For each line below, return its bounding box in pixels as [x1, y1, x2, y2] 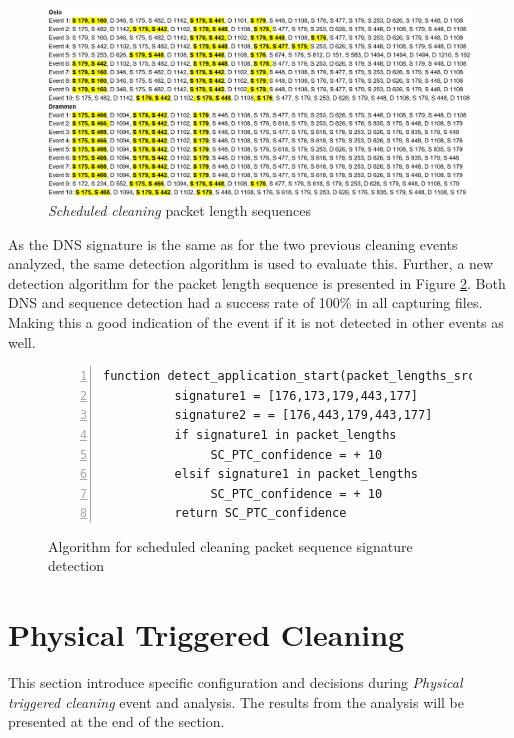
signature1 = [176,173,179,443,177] [174, 388, 418, 403]
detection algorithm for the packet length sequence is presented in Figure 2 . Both [8, 272, 506, 293]
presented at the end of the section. [8, 711, 225, 732]
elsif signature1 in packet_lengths [174, 467, 418, 482]
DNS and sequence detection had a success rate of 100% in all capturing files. [8, 292, 483, 313]
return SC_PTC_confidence [174, 506, 347, 521]
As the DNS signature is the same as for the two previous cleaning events [8, 233, 458, 254]
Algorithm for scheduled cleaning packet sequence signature [48, 535, 413, 556]
